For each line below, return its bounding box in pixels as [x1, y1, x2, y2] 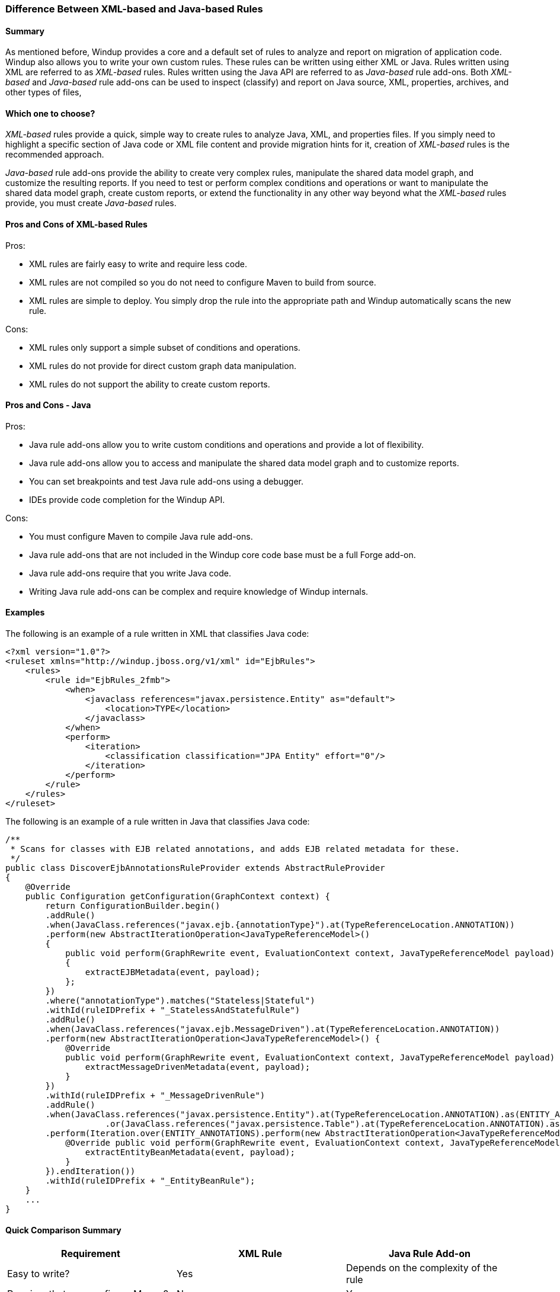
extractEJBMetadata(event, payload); [85, 967, 260, 977]
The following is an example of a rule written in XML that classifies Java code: [5, 629, 309, 639]
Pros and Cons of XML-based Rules [5, 219, 148, 230]
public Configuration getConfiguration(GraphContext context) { [25, 892, 330, 902]
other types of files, [5, 87, 82, 98]
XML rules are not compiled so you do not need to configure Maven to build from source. [29, 277, 376, 287]
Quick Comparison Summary [5, 1224, 121, 1235]
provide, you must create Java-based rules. [5, 198, 177, 209]
